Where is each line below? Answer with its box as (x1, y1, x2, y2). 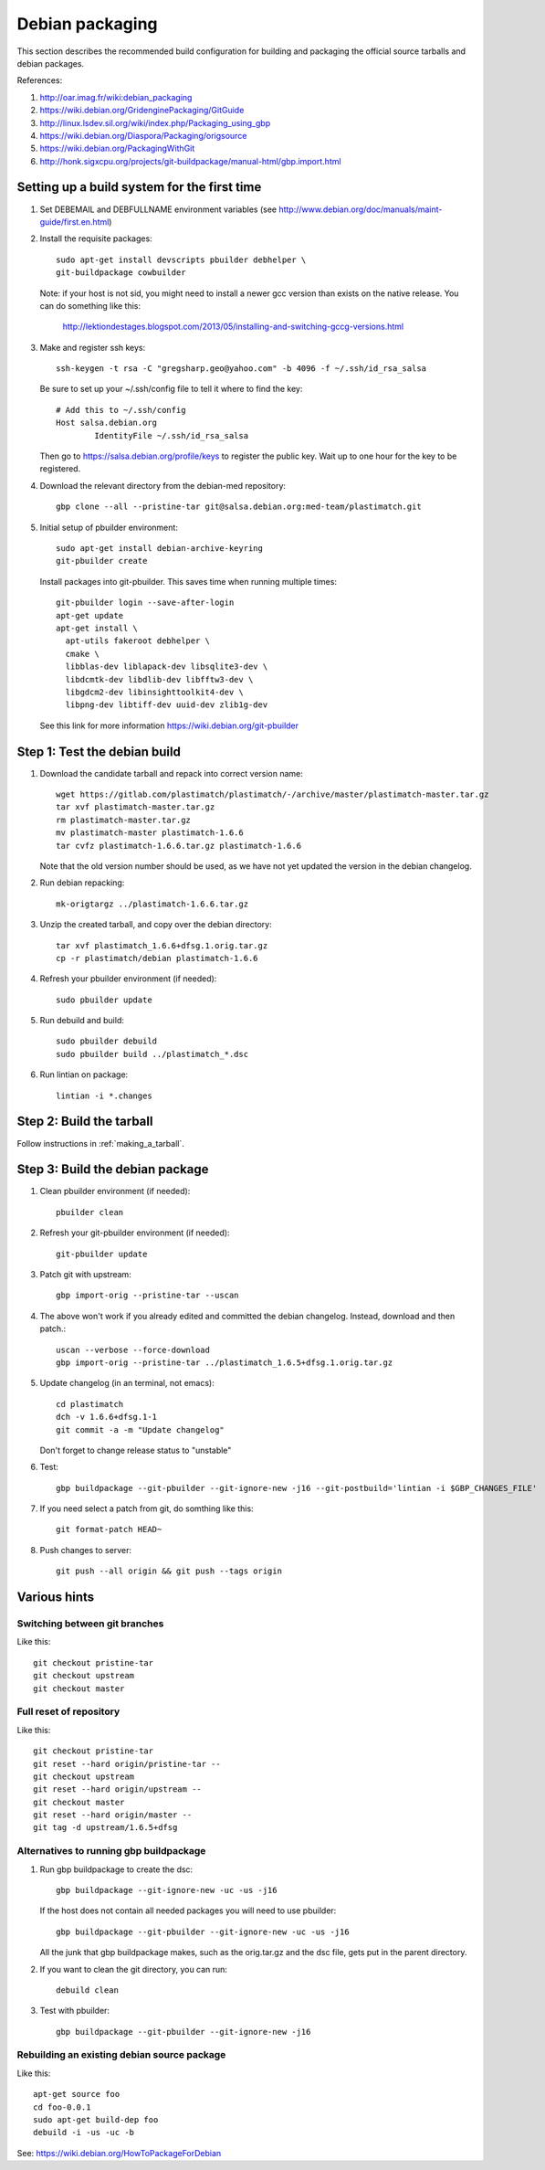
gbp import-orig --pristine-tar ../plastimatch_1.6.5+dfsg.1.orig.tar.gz (56, 1357, 393, 1368)
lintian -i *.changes (56, 1090, 152, 1101)
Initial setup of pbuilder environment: (39, 522, 178, 533)
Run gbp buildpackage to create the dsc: (39, 1864, 194, 1875)
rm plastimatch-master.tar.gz (56, 814, 192, 825)
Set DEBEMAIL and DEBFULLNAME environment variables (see (39, 204, 278, 215)
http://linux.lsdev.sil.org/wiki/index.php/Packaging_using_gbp (39, 117, 271, 128)
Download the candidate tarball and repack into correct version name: (39, 767, 303, 778)
